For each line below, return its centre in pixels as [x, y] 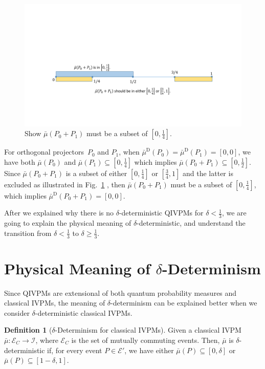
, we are [234, 213]
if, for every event [75, 350]
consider [17, 312]
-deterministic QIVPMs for [161, 213]
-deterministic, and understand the [191, 223]
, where [47, 340]
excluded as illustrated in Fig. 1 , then [65, 184]
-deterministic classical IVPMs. [84, 312]
